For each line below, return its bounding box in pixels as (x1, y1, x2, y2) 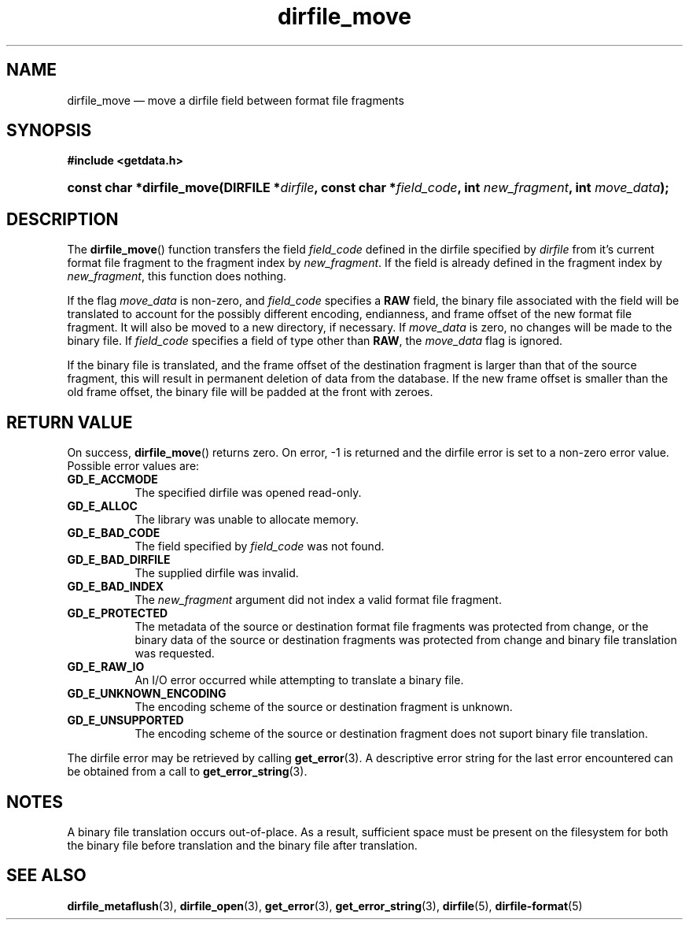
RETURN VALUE (6, 412, 133, 432)
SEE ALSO (6, 865, 87, 886)
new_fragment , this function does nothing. (67, 269, 287, 283)
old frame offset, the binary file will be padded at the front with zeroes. (67, 385, 433, 399)
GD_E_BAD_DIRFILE (67, 553, 171, 567)
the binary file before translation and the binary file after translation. (67, 838, 418, 852)
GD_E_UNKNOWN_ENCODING (67, 687, 227, 701)
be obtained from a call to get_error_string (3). (67, 765, 308, 779)
